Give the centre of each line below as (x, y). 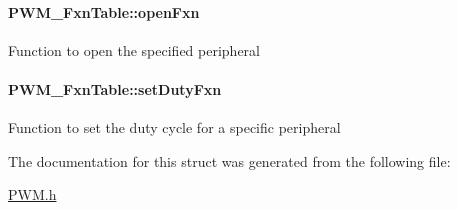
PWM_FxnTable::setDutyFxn (115, 88)
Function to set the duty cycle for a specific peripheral (174, 127)
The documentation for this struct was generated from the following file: (229, 160)
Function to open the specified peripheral (134, 49)
